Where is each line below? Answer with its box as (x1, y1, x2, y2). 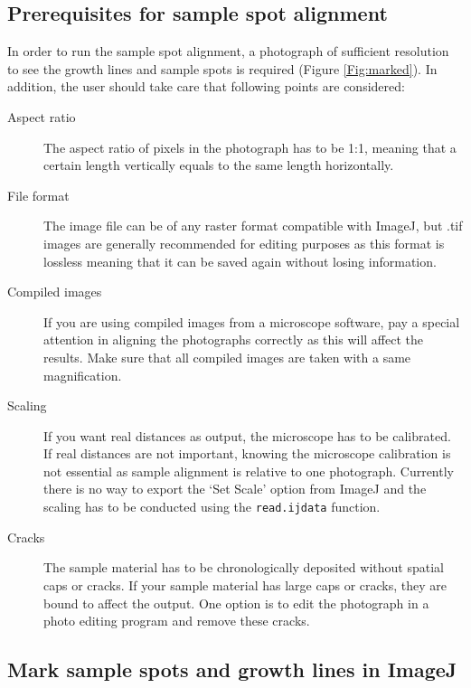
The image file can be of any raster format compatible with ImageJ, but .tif (43, 216, 463, 235)
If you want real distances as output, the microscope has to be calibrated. (43, 426, 451, 445)
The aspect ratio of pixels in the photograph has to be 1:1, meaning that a (43, 137, 457, 156)
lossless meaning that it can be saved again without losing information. (43, 251, 437, 270)
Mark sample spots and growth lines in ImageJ (7, 655, 457, 683)
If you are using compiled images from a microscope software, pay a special (43, 312, 460, 331)
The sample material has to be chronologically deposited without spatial (43, 558, 444, 577)
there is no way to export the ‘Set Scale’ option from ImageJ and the (43, 479, 427, 498)
